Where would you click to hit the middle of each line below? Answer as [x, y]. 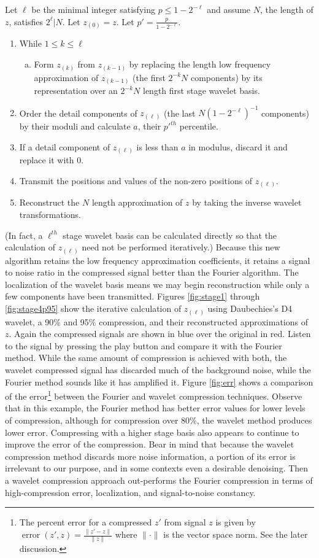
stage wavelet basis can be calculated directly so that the [170, 235]
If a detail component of [65, 146]
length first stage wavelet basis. [201, 91]
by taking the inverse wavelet [247, 202]
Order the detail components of [78, 113]
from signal [185, 522]
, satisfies [26, 21]
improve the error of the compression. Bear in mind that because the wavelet [150, 444]
